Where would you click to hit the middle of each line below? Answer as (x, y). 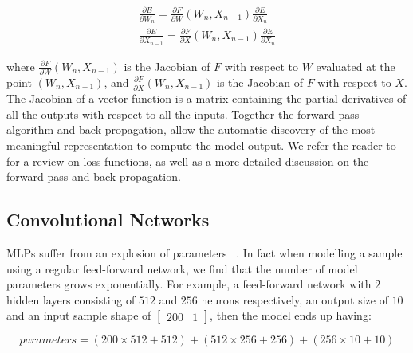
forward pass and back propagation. (94, 176)
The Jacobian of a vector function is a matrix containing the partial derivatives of (206, 98)
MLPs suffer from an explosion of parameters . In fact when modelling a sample (205, 252)
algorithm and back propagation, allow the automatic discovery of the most (191, 129)
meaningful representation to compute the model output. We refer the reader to (201, 145)
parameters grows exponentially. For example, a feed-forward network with (189, 284)
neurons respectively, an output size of (295, 299)
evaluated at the (356, 66)
